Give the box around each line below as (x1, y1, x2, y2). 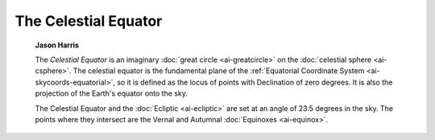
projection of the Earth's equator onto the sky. (35, 89, 188, 98)
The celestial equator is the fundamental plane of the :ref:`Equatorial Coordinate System (72, 66, 365, 76)
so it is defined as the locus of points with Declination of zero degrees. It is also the (117, 77, 393, 87)
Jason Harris (35, 40, 80, 50)
